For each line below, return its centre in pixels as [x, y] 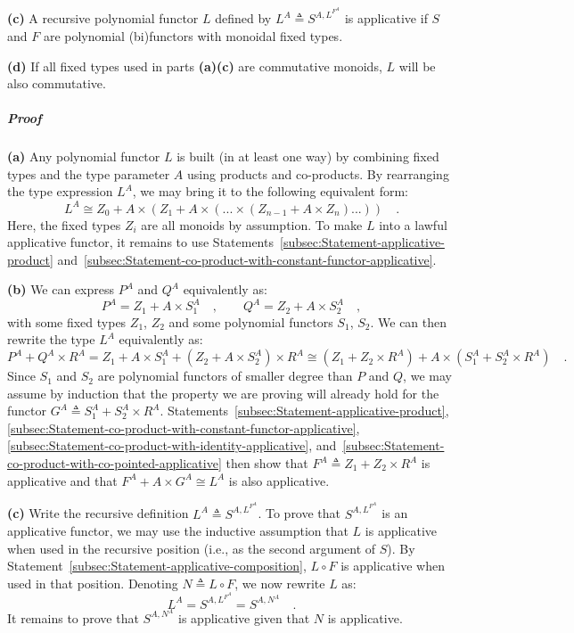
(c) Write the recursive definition [98, 513]
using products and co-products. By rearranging [318, 173]
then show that [267, 463]
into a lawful [413, 224]
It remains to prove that [73, 617]
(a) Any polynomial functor [84, 156]
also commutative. [57, 83]
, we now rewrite [280, 583]
